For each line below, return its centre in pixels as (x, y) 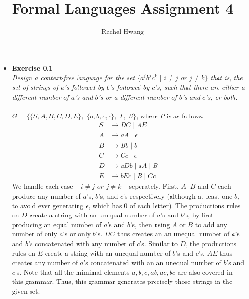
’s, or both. (222, 96)
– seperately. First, (151, 186)
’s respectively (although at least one (178, 196)
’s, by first (198, 215)
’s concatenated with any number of (81, 243)
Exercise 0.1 (32, 68)
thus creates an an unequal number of (173, 234)
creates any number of (45, 262)
